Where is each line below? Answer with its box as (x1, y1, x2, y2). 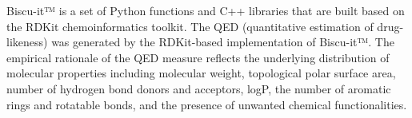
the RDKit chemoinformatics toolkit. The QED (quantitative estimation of (6, 18, 374, 34)
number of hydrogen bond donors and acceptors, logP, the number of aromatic (6, 80, 391, 96)
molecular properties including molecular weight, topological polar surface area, (6, 65, 396, 81)
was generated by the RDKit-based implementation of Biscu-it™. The (51, 33, 394, 50)
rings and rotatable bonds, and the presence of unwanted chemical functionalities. (6, 96, 407, 112)
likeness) (6, 33, 48, 50)
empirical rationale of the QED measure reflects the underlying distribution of (6, 49, 390, 65)
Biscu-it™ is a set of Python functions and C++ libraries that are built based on (6, 2, 405, 18)
